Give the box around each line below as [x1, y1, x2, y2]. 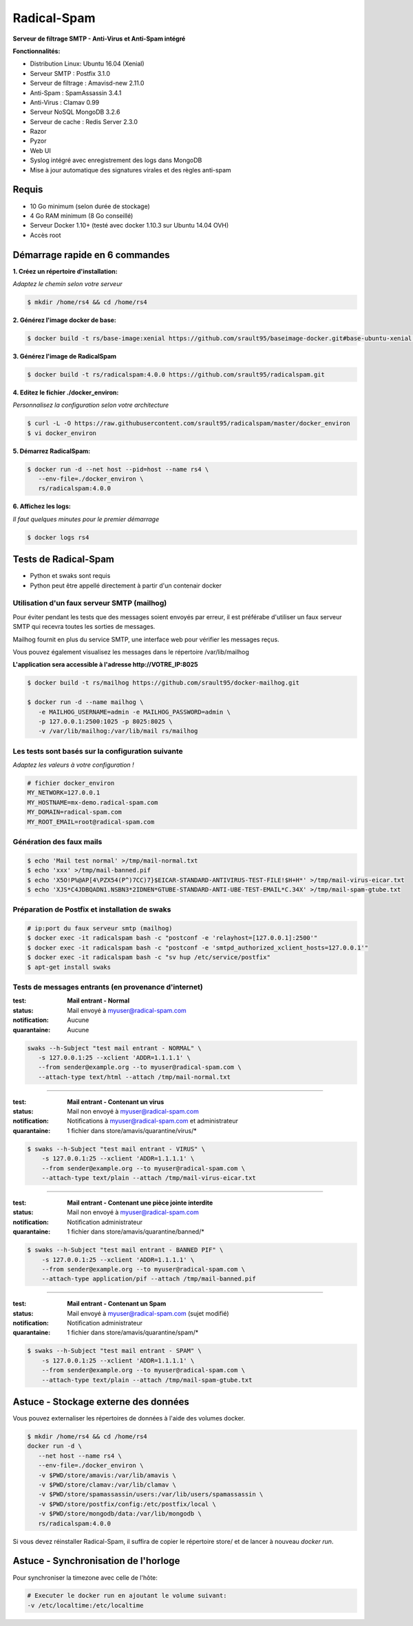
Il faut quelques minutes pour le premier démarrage [12, 514, 160, 523]
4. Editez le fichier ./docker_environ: [12, 388, 119, 397]
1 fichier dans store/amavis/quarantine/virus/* [67, 1126, 198, 1134]
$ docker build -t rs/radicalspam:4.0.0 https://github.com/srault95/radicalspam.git [27, 370, 325, 379]
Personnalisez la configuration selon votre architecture [12, 401, 169, 410]
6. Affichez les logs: [12, 502, 72, 510]
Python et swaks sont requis [30, 572, 111, 580]
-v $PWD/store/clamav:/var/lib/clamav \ [38, 1481, 177, 1489]
